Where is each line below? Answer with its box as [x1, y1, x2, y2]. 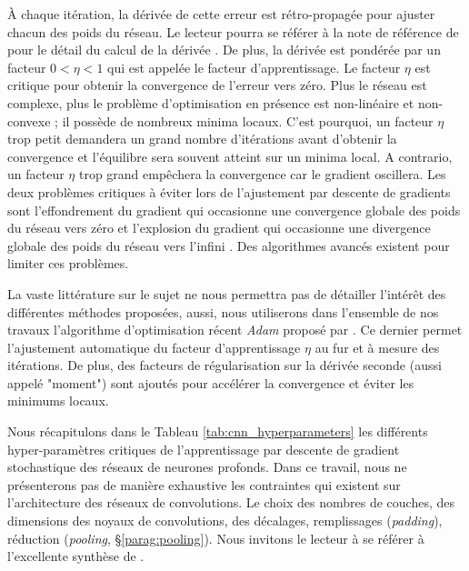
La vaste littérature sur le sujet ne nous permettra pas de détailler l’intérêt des [7, 284, 446, 303]
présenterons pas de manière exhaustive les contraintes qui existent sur [7, 475, 401, 494]
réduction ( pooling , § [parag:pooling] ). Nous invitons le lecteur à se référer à [7, 528, 424, 547]
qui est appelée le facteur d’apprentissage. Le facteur [107, 57, 401, 76]
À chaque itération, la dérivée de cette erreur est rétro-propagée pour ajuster [7, 5, 435, 23]
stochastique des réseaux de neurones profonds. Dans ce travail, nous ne [7, 457, 407, 476]
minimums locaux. [7, 391, 109, 410]
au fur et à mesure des [314, 337, 440, 356]
